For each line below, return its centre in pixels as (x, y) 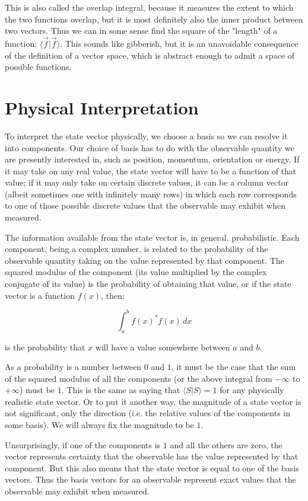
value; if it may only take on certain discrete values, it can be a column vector (147, 182)
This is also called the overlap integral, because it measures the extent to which (149, 7)
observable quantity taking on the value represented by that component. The (145, 260)
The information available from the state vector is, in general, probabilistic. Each (152, 237)
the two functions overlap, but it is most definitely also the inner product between (154, 19)
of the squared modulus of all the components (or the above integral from (139, 378)
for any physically (252, 390)
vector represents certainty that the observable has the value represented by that (152, 456)
